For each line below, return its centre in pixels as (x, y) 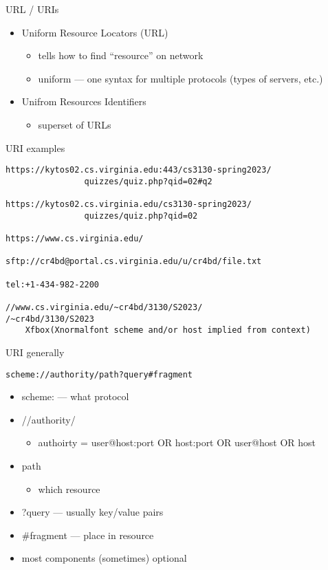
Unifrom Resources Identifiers (84, 101)
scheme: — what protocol (75, 396)
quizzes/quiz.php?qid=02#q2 (148, 181)
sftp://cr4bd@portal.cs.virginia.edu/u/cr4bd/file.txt (134, 262)
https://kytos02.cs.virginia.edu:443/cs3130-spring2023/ (139, 170)
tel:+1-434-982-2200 (53, 284)
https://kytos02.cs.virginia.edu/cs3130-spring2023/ (129, 205)
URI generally (35, 352)
